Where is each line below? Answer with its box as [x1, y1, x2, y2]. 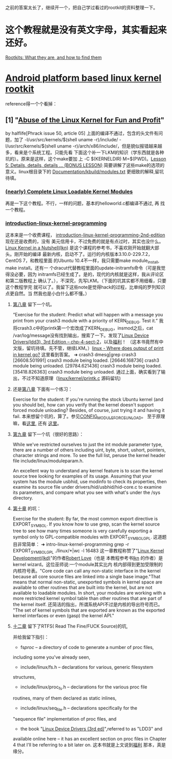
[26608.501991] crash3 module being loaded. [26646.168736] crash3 [12, 357, 160, 363]
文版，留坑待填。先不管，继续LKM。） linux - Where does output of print [12, 345, 164, 351]
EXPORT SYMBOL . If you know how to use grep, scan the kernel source [12, 521, 160, 529]
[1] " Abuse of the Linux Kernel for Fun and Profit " [5, 116, 165, 124]
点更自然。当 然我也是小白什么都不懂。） [5, 291, 90, 297]
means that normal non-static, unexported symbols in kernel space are [12, 579, 163, 585]
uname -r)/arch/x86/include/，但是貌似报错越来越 [57, 143, 162, 149]
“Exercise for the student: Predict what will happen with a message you [12, 312, 163, 318]
